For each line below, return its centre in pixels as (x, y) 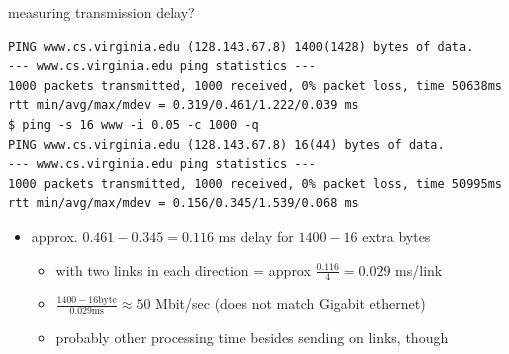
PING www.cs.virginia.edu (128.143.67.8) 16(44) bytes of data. (226, 144)
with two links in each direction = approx (183, 269)
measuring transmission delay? (101, 12)
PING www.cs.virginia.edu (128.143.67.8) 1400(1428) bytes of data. (241, 46)
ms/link (419, 269)
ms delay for (256, 235)
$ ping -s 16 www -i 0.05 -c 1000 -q (133, 124)
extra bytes (396, 235)
